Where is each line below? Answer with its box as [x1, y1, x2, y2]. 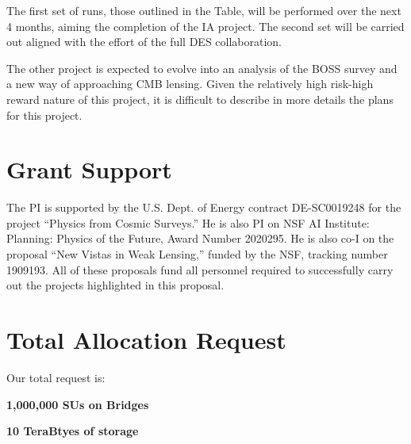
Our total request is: [6, 369, 106, 385]
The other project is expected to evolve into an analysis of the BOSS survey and [6, 59, 398, 76]
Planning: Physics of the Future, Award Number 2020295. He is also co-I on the [6, 230, 394, 247]
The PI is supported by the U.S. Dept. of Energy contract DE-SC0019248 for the [6, 199, 401, 216]
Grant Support [6, 153, 172, 186]
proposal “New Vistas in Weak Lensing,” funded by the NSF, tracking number [6, 246, 388, 262]
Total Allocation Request [6, 323, 286, 356]
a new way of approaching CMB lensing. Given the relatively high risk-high [6, 75, 374, 92]
